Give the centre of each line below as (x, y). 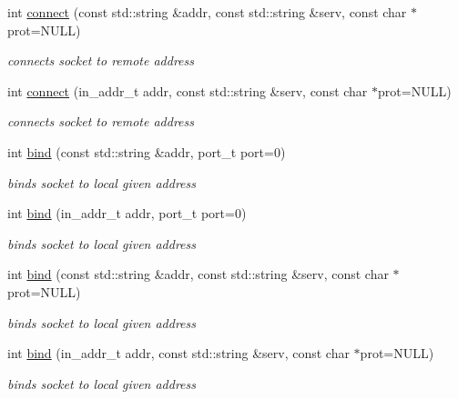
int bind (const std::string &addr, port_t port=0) (147, 151)
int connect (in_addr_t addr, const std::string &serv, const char (188, 90)
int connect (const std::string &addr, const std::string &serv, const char (207, 12)
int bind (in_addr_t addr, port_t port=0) (127, 213)
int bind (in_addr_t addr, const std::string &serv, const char (178, 353)
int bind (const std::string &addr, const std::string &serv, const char (198, 274)
